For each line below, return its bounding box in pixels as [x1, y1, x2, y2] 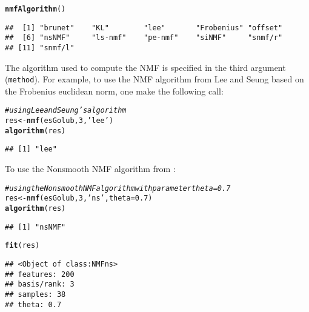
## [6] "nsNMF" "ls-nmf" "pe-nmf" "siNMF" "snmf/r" [5, 33, 283, 42]
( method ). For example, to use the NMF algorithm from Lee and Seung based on [5, 73, 304, 85]
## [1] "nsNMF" [5, 222, 66, 231]
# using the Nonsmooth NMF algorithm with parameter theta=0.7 [5, 184, 231, 193]
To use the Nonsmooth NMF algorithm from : [5, 162, 176, 175]
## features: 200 [5, 270, 75, 279]
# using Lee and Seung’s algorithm [5, 106, 127, 115]
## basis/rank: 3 [5, 280, 75, 289]
